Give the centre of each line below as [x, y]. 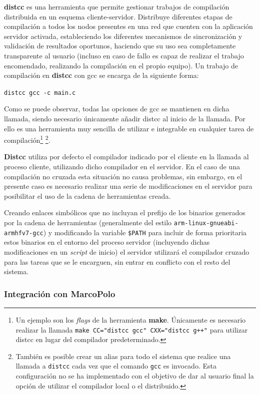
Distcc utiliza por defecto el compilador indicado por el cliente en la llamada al [126, 157]
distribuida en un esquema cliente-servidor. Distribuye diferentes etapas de [118, 16]
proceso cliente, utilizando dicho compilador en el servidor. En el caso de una [122, 167]
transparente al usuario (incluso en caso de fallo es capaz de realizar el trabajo [124, 55]
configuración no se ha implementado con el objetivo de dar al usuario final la [135, 376]
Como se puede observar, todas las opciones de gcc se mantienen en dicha [117, 109]
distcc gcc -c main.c [40, 93]
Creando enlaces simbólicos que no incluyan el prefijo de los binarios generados [125, 212]
